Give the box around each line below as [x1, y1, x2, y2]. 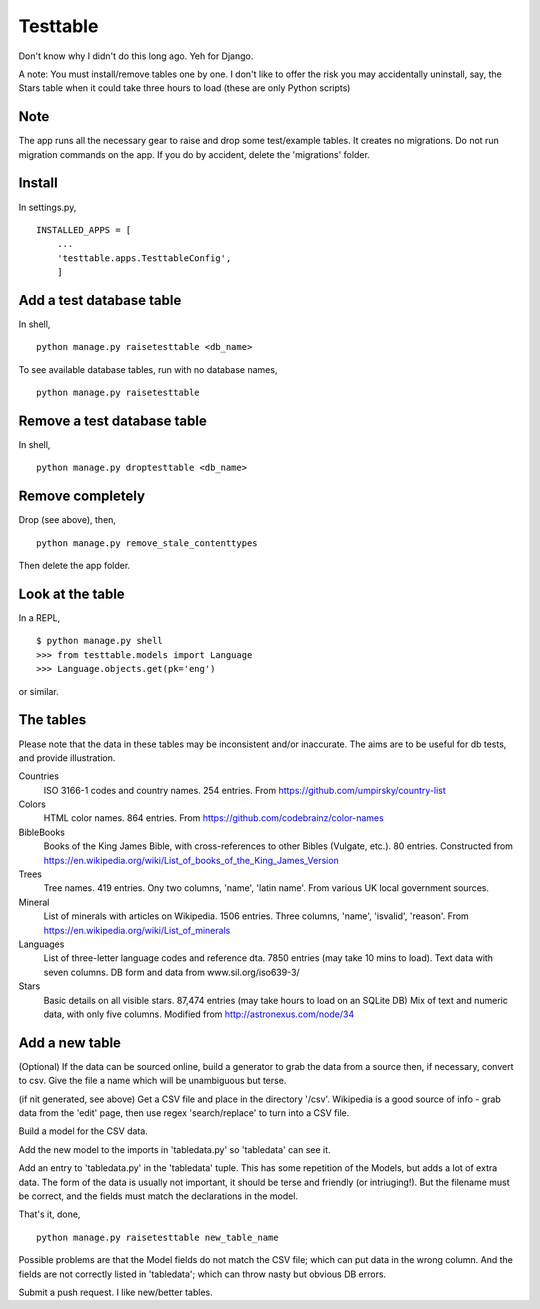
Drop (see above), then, [18, 514, 117, 526]
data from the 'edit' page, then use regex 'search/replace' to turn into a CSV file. [18, 1107, 350, 1119]
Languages [18, 938, 65, 950]
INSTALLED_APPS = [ [36, 224, 132, 235]
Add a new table [18, 1034, 122, 1051]
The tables [18, 711, 87, 729]
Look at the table [18, 585, 125, 602]
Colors [18, 798, 47, 810]
